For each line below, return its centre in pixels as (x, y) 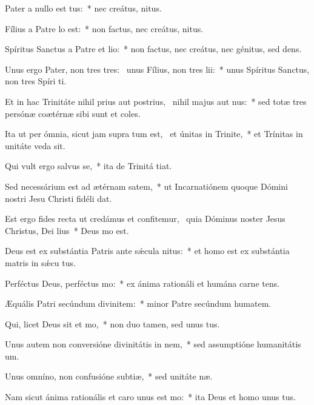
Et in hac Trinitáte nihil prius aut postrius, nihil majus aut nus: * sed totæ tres (156, 101)
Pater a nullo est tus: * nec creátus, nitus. (83, 8)
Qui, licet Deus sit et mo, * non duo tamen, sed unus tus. (112, 323)
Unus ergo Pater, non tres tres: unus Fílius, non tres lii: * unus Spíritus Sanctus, (157, 69)
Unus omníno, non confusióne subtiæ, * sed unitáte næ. (109, 376)
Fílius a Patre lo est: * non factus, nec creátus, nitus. (104, 28)
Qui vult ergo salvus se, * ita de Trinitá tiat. (89, 166)
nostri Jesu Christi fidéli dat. (58, 198)
